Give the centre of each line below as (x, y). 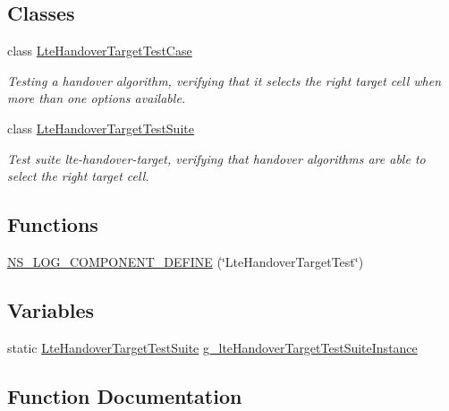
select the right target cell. (78, 176)
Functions (53, 224)
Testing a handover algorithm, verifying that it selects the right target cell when (224, 80)
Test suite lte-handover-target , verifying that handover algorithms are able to (216, 158)
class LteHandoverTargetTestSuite (101, 128)
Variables (51, 309)
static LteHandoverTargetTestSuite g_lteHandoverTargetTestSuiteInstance (212, 347)
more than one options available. (97, 98)
